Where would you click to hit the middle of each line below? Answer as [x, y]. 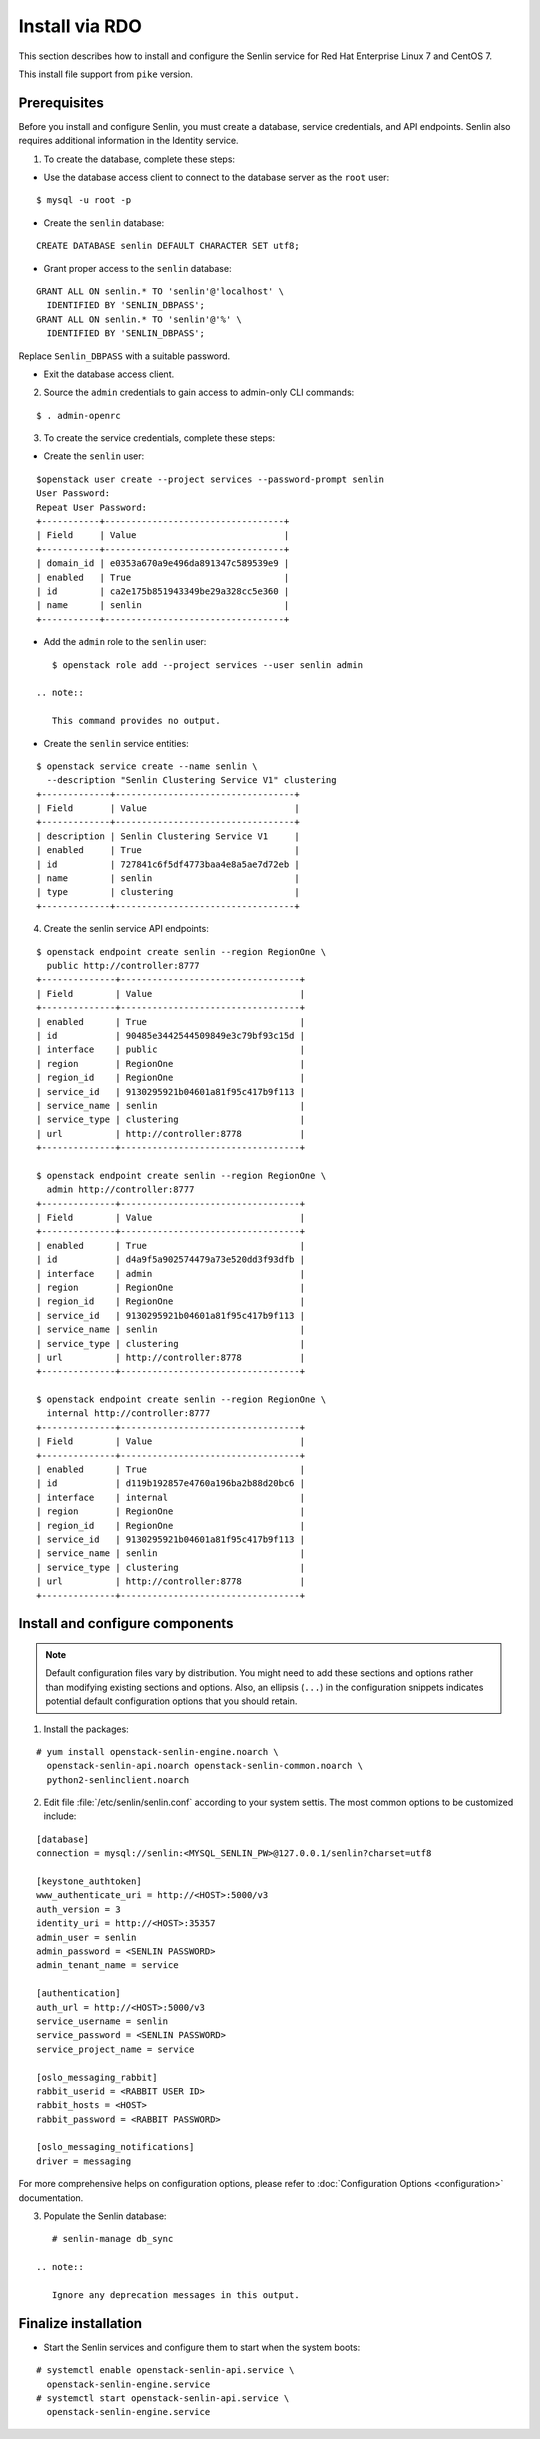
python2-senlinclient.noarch [118, 1779]
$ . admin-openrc [78, 415]
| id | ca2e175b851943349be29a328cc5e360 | [163, 591]
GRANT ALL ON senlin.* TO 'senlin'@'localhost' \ [160, 291]
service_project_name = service [115, 2049]
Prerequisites [61, 102]
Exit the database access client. [109, 374]
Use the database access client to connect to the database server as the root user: [216, 177]
